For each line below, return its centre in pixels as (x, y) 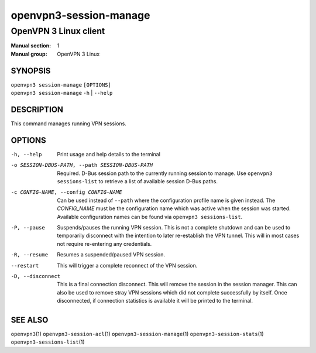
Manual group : (29, 54)
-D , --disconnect (36, 276)
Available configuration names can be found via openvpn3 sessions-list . (150, 217)
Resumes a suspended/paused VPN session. (111, 255)
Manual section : (31, 46)
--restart (25, 265)
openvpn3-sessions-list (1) (48, 342)
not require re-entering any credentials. (104, 244)
